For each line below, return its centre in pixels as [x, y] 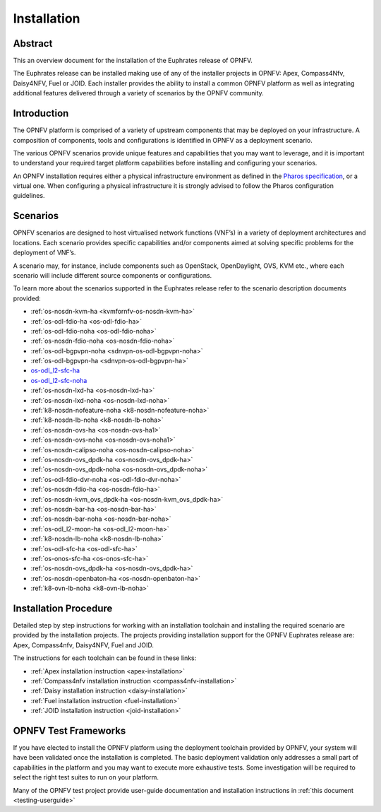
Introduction [41, 113]
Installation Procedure [63, 608]
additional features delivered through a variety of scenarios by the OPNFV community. [138, 93]
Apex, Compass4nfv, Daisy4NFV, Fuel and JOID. [84, 645]
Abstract [33, 43]
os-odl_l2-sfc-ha [55, 370]
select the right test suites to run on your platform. [86, 777]
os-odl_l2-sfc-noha [59, 380]
